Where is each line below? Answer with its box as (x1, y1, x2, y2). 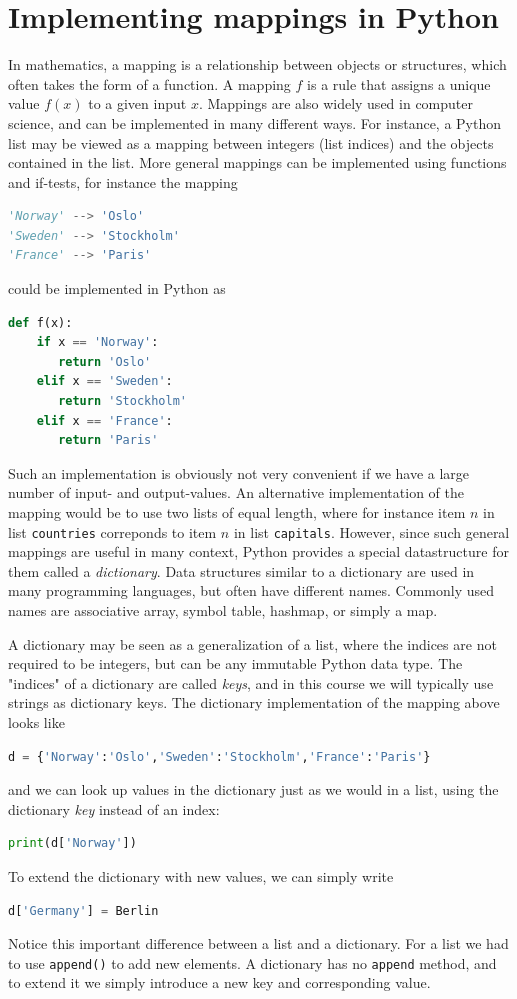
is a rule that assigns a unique (307, 73, 491, 94)
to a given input (88, 93, 187, 114)
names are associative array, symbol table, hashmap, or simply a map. (8, 600, 438, 621)
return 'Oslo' (58, 354, 152, 369)
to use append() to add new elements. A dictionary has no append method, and (8, 952, 497, 973)
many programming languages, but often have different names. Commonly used (8, 580, 495, 601)
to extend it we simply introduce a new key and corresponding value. (8, 972, 431, 993)
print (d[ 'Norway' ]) (8, 836, 137, 851)
